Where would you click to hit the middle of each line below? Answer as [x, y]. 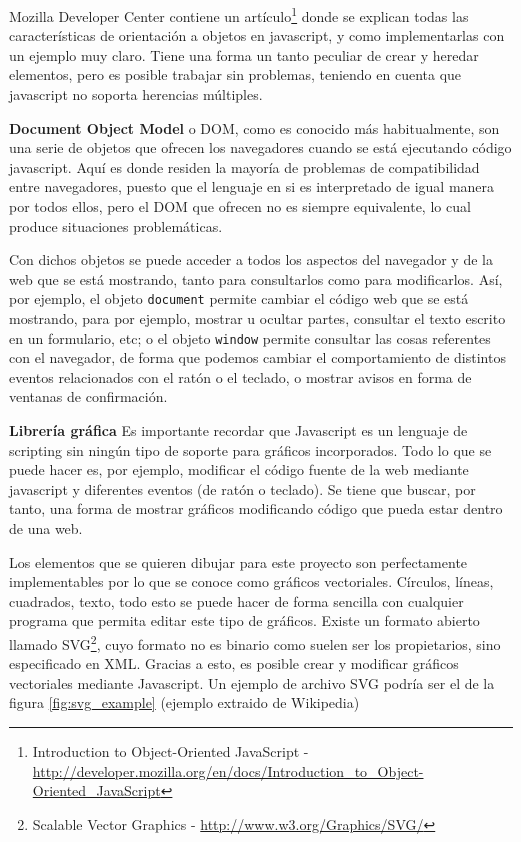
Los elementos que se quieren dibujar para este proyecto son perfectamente [238, 561]
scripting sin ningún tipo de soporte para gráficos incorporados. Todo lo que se [250, 449]
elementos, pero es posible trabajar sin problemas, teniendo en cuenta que [235, 74]
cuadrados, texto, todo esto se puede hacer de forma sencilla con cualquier [236, 600]
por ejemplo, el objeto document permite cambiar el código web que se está [239, 298]
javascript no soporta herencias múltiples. [136, 94]
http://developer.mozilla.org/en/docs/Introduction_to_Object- [228, 770]
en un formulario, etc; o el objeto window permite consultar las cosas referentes [250, 337]
